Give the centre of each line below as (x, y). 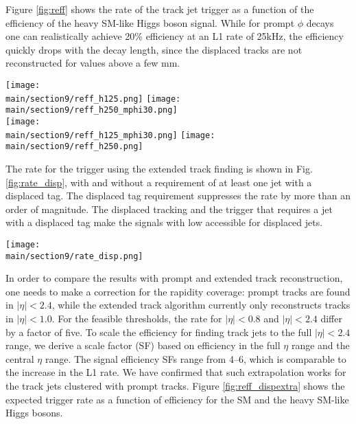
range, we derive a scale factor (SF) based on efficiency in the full (143, 345)
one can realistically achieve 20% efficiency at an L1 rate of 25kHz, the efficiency (175, 36)
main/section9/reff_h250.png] (74, 147)
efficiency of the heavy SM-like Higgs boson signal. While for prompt (150, 22)
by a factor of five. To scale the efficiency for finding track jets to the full (159, 332)
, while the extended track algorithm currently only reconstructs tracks (201, 305)
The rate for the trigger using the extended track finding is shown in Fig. (159, 168)
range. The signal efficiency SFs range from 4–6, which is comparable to (195, 358)
